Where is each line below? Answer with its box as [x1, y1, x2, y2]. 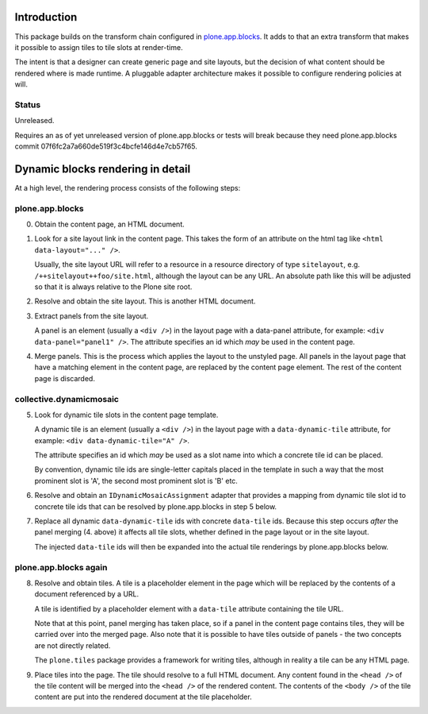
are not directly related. [34, 640, 111, 650]
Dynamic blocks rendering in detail [14, 162, 191, 176]
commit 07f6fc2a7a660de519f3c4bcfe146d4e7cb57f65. [14, 141, 198, 151]
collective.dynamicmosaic [14, 393, 119, 404]
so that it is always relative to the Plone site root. [34, 282, 193, 291]
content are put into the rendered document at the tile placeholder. [34, 692, 253, 702]
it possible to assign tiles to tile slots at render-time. [14, 42, 183, 52]
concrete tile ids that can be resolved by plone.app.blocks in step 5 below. [34, 501, 277, 511]
